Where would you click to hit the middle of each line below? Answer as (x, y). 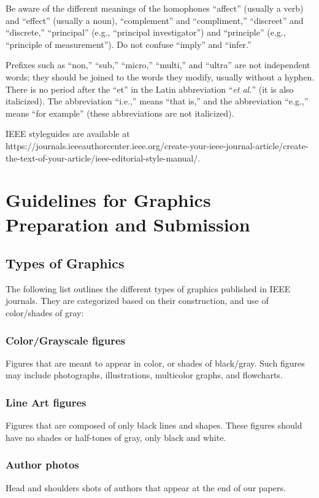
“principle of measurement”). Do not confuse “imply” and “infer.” (129, 44)
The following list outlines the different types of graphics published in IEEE (148, 288)
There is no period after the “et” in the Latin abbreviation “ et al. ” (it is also (150, 89)
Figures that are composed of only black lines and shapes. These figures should (154, 425)
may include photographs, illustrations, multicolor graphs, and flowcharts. (144, 375)
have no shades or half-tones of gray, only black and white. (116, 437)
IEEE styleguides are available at (68, 134)
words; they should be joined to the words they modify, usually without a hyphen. (160, 76)
